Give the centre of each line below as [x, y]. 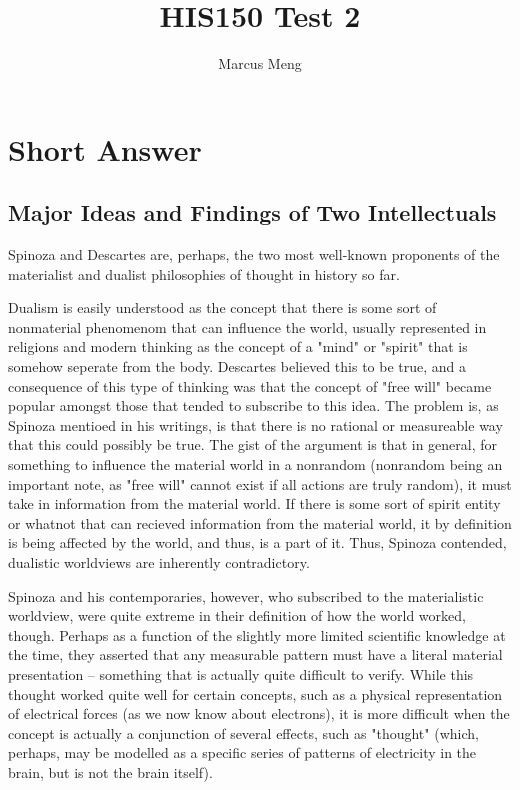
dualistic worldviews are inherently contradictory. [159, 562]
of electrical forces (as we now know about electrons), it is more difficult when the [259, 713]
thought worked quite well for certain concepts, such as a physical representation [255, 693]
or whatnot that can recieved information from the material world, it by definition [260, 522]
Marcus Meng [260, 63]
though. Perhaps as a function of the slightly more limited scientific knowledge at [257, 634]
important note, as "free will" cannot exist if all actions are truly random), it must [260, 483]
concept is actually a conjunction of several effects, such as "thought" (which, [243, 732]
